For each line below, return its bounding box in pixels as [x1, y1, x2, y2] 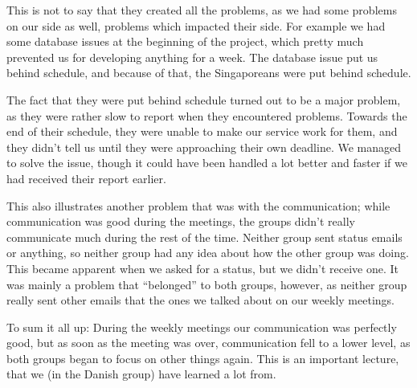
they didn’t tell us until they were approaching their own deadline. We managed [6, 138, 402, 155]
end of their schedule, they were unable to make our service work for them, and [6, 123, 398, 140]
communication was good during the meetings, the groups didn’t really [6, 213, 355, 230]
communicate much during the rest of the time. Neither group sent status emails [6, 228, 403, 245]
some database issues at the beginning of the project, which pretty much [6, 33, 364, 50]
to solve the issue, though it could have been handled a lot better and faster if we [6, 154, 407, 171]
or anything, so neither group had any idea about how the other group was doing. [6, 244, 409, 261]
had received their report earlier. [6, 169, 166, 186]
